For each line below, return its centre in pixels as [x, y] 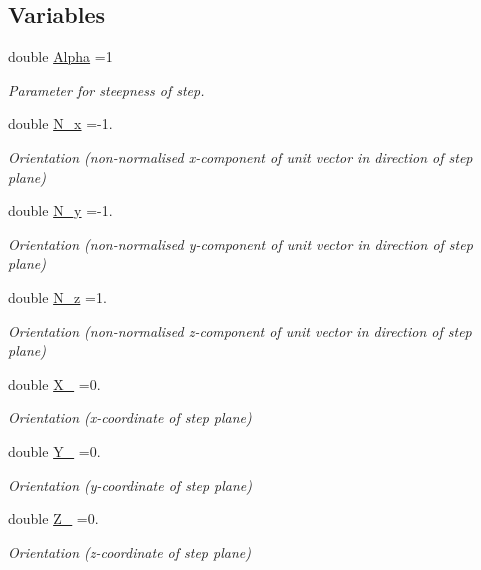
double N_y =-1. [60, 210]
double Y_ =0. [54, 450]
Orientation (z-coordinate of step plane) [129, 551]
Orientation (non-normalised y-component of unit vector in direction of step [240, 243]
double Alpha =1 [60, 56]
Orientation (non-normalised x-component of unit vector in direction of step [240, 156]
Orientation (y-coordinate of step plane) [130, 484]
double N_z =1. [57, 296]
